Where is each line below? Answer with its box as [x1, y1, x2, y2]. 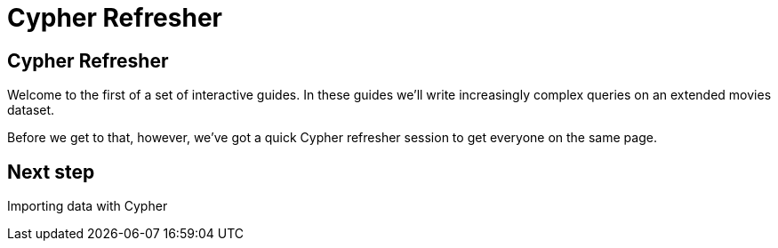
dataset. [7, 102, 55, 118]
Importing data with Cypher [7, 198, 168, 214]
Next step [7, 160, 95, 183]
